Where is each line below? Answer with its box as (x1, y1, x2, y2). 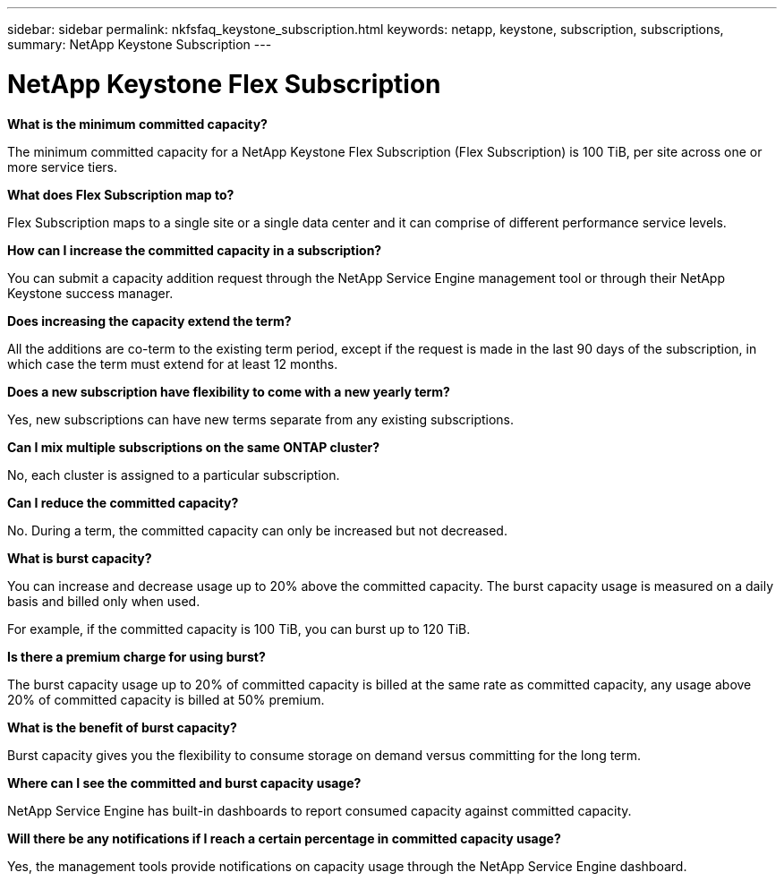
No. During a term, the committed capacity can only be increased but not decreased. (7, 522, 507, 538)
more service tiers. (7, 158, 118, 175)
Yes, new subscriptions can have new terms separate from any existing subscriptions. (7, 411, 515, 427)
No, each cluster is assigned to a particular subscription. (7, 466, 340, 483)
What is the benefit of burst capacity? (7, 719, 237, 735)
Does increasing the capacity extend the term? (7, 312, 292, 329)
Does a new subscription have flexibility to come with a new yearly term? (7, 383, 450, 399)
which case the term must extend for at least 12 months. (7, 355, 338, 372)
